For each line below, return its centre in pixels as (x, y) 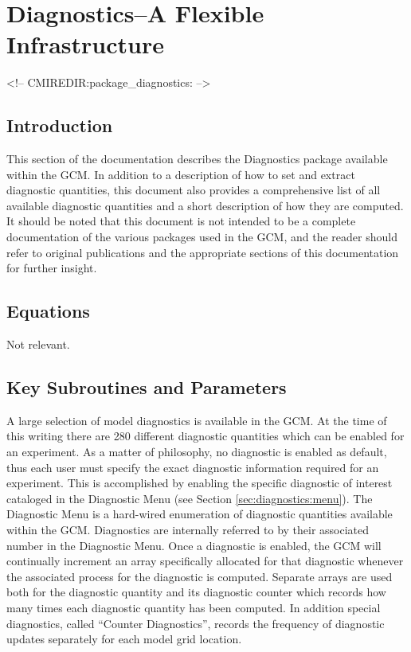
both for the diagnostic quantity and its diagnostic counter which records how (196, 592)
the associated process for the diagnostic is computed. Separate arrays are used (200, 576)
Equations (48, 311)
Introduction (60, 125)
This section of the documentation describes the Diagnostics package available (197, 159)
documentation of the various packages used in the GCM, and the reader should (202, 237)
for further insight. (52, 268)
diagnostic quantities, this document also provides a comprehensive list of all (194, 190)
